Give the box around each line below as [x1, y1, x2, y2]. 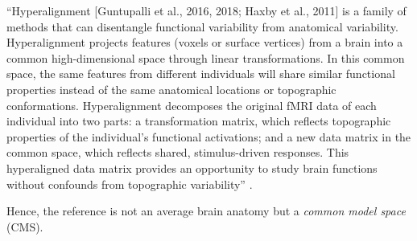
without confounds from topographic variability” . [6, 175, 253, 192]
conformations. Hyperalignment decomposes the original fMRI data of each [6, 96, 377, 113]
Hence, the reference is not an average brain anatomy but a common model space [6, 202, 406, 219]
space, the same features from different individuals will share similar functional [6, 65, 395, 82]
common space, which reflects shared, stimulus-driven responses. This [6, 144, 349, 161]
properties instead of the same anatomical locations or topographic [6, 80, 336, 97]
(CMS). [6, 218, 43, 235]
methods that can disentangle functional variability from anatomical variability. [6, 18, 398, 35]
